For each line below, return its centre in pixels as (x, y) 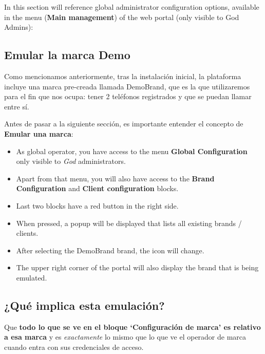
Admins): (19, 27)
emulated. (32, 277)
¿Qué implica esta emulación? (84, 305)
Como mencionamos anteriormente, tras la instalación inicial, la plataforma (123, 76)
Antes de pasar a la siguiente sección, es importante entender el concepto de (124, 124)
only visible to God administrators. (71, 161)
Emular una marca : (39, 133)
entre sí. (17, 106)
